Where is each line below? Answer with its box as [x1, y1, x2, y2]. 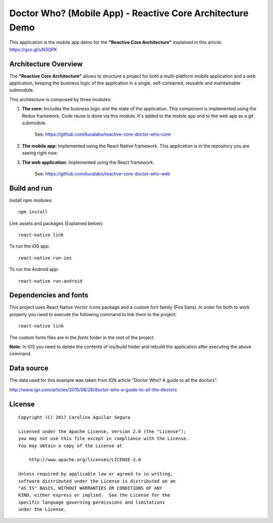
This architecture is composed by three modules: [9, 96, 112, 102]
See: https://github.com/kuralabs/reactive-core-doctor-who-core [34, 132, 171, 138]
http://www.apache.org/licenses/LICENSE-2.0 [28, 457, 141, 463]
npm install [18, 209, 48, 215]
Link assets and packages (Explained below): [9, 220, 104, 226]
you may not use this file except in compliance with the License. [18, 435, 189, 442]
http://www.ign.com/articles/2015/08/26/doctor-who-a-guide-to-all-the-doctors [9, 386, 177, 393]
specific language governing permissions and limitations [18, 499, 165, 505]
